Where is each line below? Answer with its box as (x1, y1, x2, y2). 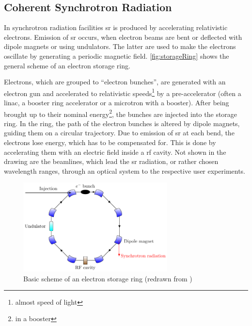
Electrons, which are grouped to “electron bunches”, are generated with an (4, 77, 226, 87)
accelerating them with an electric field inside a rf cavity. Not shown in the (4, 147, 226, 157)
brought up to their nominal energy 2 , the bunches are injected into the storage (4, 107, 237, 119)
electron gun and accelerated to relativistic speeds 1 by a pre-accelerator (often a (4, 86, 241, 98)
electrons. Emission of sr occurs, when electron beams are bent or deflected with (4, 32, 242, 42)
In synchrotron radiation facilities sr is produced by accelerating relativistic (4, 22, 228, 33)
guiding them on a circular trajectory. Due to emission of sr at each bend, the (4, 128, 235, 138)
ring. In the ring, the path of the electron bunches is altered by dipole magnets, (4, 118, 240, 128)
